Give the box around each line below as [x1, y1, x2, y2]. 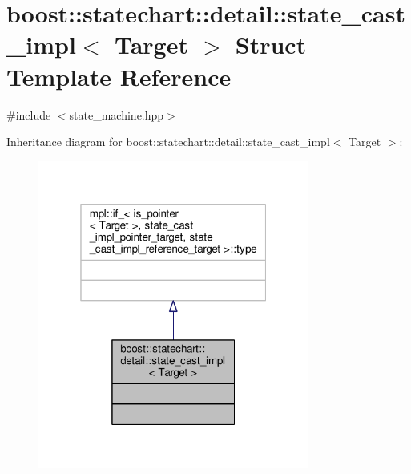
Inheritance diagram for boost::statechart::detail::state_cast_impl [6, 133, 330, 150]
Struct [235, 28, 307, 61]
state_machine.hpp [69, 106, 164, 123]
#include [6, 106, 51, 123]
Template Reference [6, 59, 232, 92]
